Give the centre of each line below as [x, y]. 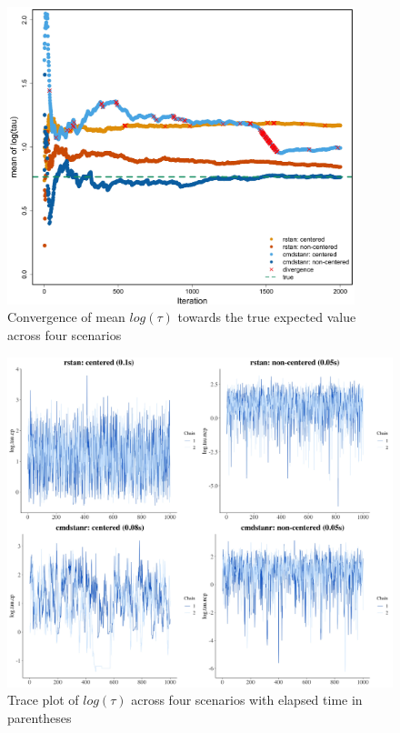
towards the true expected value [267, 317]
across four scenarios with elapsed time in [247, 700]
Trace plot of [43, 700]
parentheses [40, 717]
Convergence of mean [66, 317]
